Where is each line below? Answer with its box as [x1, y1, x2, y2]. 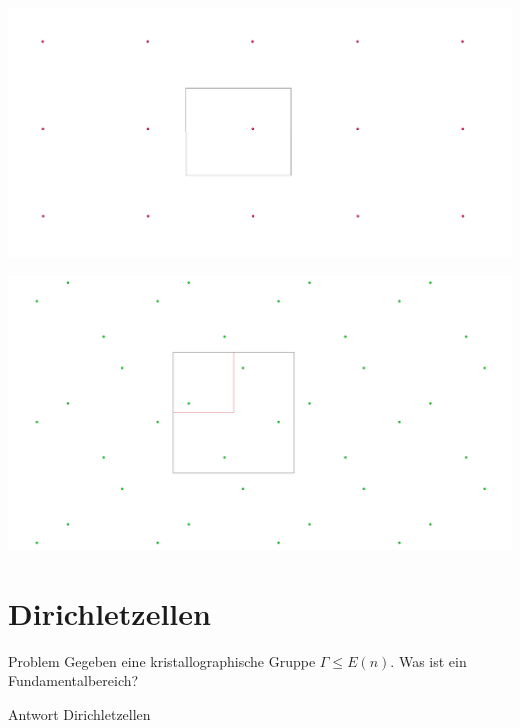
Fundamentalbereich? [8, 670, 139, 691]
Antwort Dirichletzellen [8, 703, 151, 724]
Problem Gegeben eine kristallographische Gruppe [8, 650, 316, 671]
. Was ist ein [390, 650, 467, 671]
